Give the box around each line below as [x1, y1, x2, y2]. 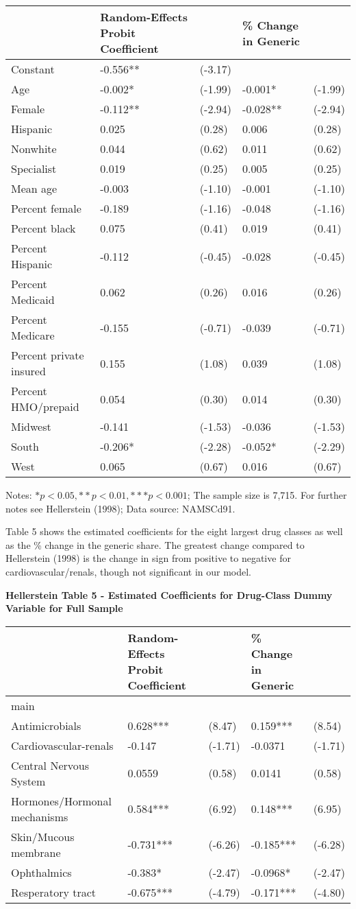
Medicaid [11, 292, 55, 307]
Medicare [11, 327, 55, 343]
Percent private [11, 347, 84, 363]
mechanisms [11, 808, 68, 825]
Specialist [11, 161, 57, 176]
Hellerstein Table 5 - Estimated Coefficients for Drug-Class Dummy [5, 587, 333, 602]
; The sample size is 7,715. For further [187, 488, 347, 501]
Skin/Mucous [11, 828, 75, 845]
